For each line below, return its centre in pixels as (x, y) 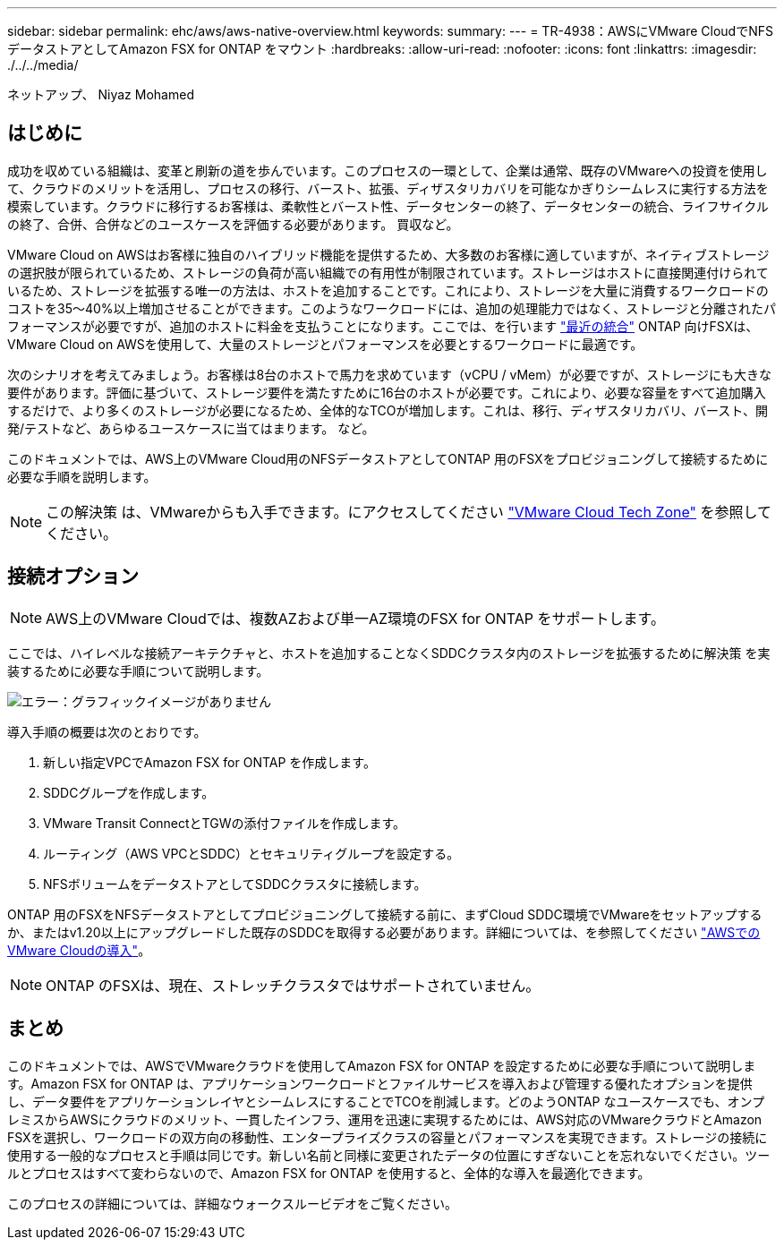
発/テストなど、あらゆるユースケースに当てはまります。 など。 (191, 428)
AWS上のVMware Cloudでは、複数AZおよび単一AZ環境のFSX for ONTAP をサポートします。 (355, 618)
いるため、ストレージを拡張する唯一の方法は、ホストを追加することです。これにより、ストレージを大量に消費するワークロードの (388, 290)
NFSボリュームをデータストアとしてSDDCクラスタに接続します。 (235, 884)
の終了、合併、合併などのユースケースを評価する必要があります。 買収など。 (233, 224)
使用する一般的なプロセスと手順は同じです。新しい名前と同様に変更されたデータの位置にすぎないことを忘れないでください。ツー (389, 1155)
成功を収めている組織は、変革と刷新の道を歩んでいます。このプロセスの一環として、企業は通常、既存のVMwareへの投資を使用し (388, 170)
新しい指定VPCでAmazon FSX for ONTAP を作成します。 (209, 762)
